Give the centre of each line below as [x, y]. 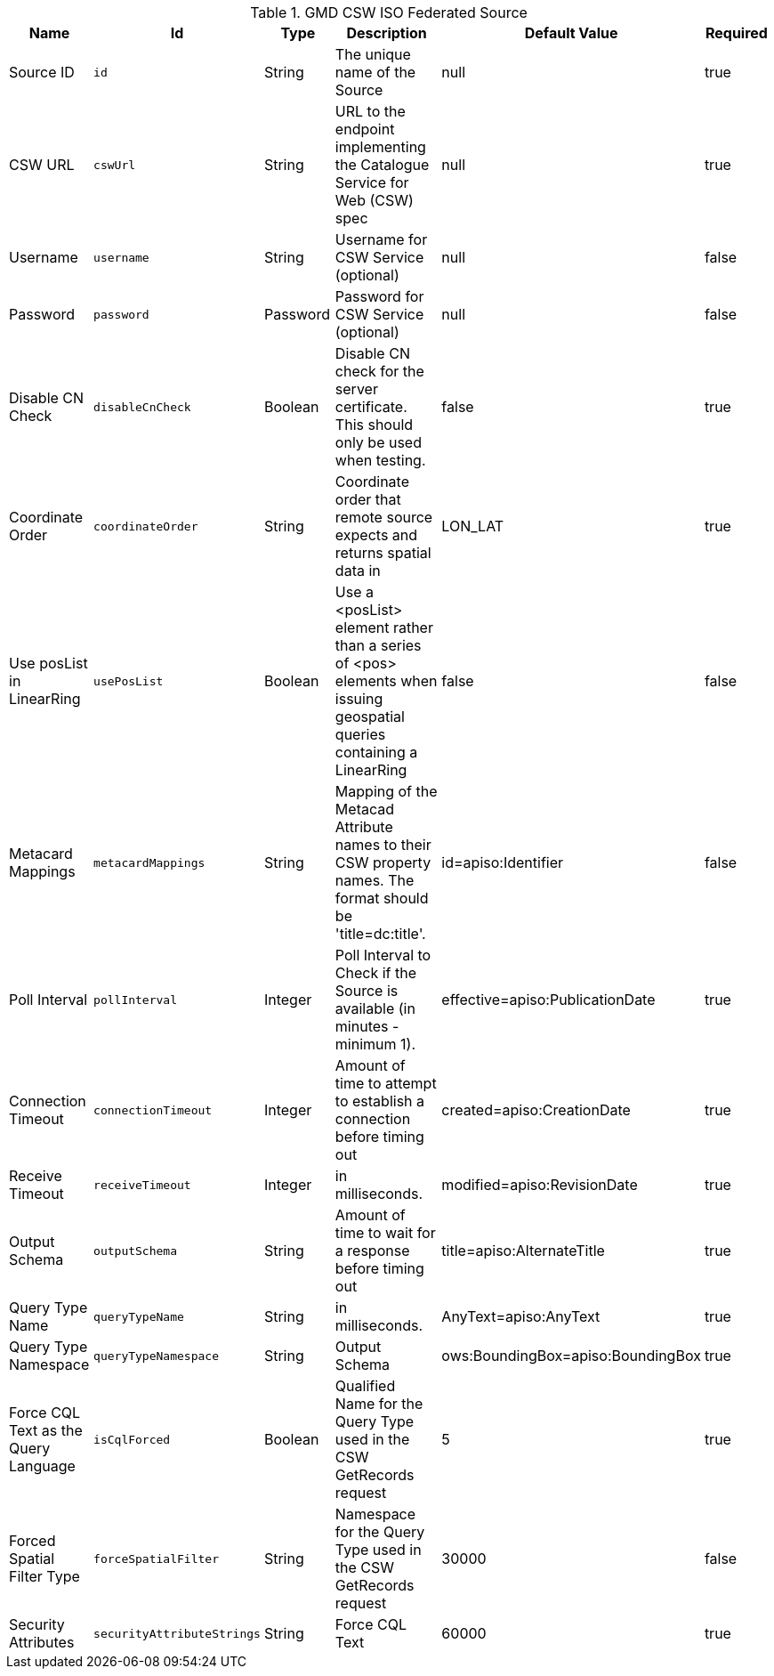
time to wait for [385, 1233]
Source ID [42, 72]
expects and [376, 535]
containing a [376, 752]
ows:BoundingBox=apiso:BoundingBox [571, 1356]
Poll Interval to [383, 955]
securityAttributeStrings [177, 1633]
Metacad [364, 809]
